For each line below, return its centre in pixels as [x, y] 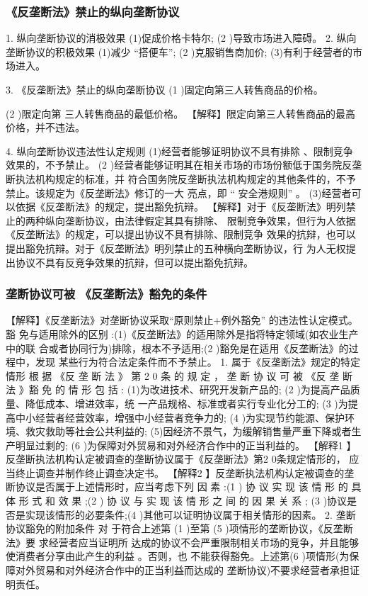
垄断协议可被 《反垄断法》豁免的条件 [107, 294]
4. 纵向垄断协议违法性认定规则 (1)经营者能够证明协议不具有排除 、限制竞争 [179, 151]
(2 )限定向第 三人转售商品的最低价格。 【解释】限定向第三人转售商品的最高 [180, 113]
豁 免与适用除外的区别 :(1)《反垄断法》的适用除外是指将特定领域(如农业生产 [182, 333]
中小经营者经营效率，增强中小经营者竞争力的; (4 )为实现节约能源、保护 [180, 417]
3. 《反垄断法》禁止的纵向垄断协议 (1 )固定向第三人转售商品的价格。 [165, 89]
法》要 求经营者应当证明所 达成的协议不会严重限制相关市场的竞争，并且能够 [183, 542]
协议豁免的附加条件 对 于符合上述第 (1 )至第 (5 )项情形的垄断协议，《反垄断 [179, 528]
